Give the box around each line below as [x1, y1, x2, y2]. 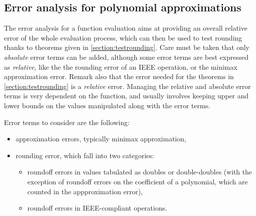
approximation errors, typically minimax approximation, [15, 133, 186, 144]
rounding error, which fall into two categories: [15, 150, 154, 160]
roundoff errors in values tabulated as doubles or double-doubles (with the [27, 167, 252, 177]
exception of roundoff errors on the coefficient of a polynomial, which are [27, 176, 248, 186]
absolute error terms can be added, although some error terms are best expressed [4, 51, 249, 62]
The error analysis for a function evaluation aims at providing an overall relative [4, 23, 248, 33]
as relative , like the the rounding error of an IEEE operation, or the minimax [4, 61, 238, 72]
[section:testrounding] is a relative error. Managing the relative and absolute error [4, 81, 251, 91]
